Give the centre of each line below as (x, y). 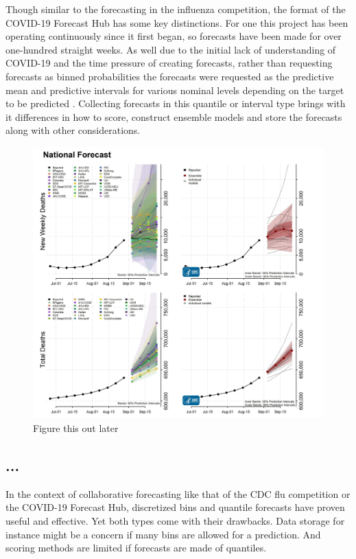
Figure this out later (76, 427)
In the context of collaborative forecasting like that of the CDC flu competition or (178, 493)
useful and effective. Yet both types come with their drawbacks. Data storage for (175, 520)
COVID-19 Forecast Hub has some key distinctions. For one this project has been (177, 22)
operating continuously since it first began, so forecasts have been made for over (174, 36)
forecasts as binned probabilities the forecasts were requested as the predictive (170, 76)
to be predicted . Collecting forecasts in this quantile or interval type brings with (176, 103)
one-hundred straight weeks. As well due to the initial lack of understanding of (171, 49)
